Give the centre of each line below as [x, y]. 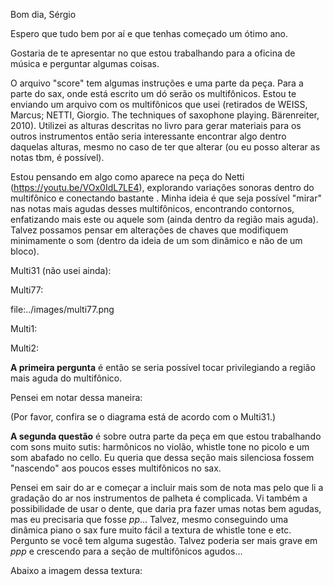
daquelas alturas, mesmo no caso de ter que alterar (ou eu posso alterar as [165, 147]
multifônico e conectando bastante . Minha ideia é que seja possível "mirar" [166, 198]
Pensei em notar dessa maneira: [76, 397]
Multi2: [25, 348]
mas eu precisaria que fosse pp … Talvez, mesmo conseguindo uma [149, 519]
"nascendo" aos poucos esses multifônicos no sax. [116, 468]
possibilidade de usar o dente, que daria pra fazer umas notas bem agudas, [166, 508]
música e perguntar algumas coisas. [85, 63]
